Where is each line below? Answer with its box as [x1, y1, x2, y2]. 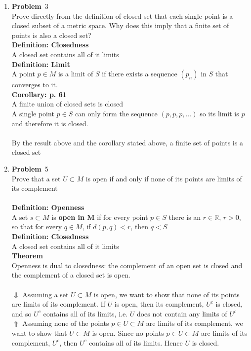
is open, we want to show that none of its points [93, 289, 240, 299]
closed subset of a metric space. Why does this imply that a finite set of [11, 20, 229, 31]
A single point [11, 108, 54, 118]
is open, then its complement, [114, 299, 204, 309]
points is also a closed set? [11, 30, 91, 40]
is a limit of [58, 69, 93, 79]
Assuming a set [22, 289, 69, 299]
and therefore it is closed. [11, 118, 88, 128]
